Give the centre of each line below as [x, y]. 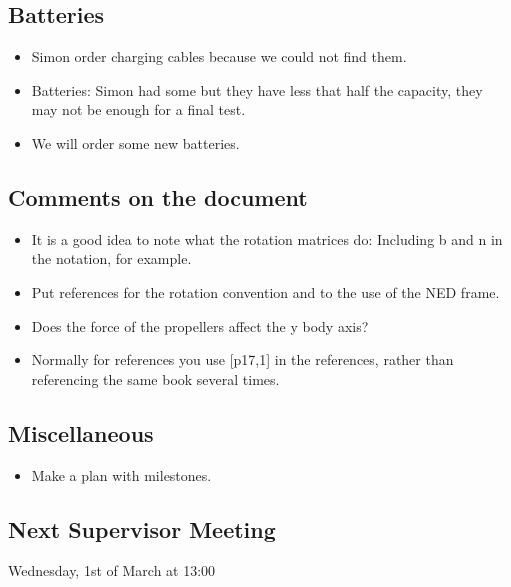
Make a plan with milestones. [121, 474]
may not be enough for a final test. [138, 109]
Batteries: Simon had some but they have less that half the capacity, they [257, 89]
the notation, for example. [111, 258]
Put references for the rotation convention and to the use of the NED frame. [265, 291]
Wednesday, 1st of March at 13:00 [112, 570]
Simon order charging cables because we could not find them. [219, 56]
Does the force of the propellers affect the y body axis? [200, 325]
